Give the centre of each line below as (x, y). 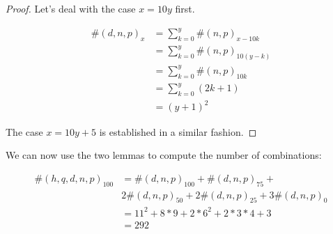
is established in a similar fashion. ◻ (178, 131)
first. (185, 8)
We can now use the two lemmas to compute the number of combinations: (164, 155)
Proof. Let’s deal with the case (71, 8)
